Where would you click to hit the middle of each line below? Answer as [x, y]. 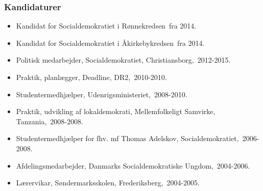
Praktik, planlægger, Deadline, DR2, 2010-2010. [91, 77]
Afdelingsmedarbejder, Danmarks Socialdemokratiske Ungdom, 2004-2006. [133, 165]
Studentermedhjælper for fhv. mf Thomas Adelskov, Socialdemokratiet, [127, 138]
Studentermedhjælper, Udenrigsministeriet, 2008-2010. [102, 94]
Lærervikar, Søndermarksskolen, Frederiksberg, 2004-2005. [108, 183]
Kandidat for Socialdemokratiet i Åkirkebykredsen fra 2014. [110, 43]
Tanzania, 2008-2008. [50, 121]
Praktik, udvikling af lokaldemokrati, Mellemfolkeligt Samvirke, [116, 111]
